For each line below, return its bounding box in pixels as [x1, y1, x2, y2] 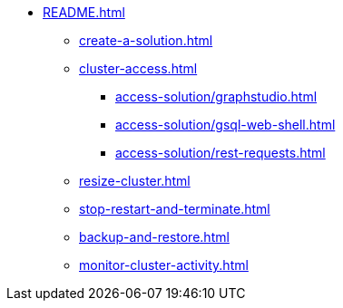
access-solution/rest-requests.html [115, 145, 326, 160]
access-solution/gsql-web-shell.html [115, 117, 336, 132]
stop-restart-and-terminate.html [79, 201, 270, 217]
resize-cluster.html [79, 173, 191, 188]
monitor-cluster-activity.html [79, 257, 249, 273]
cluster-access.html [79, 61, 198, 76]
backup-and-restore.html [79, 229, 230, 245]
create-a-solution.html [79, 33, 213, 48]
